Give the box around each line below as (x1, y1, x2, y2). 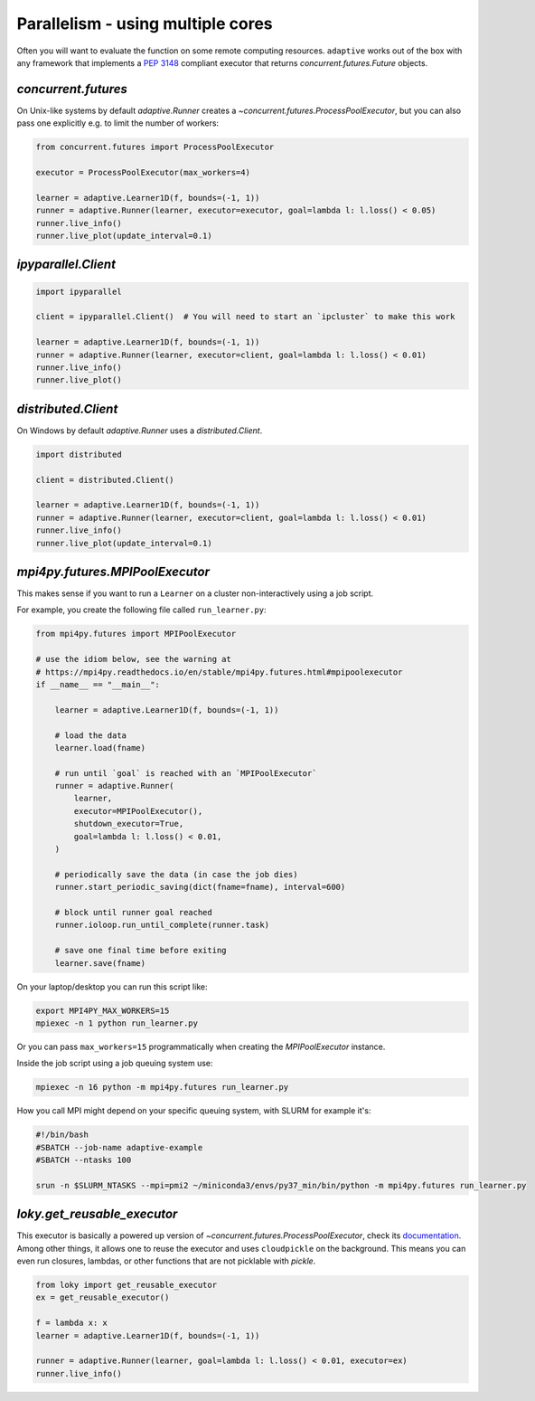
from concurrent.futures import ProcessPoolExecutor (35, 142, 275, 153)
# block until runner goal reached (54, 907, 212, 917)
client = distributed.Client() (35, 475, 175, 485)
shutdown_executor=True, (73, 819, 184, 829)
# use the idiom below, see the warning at (35, 654, 232, 665)
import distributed (35, 449, 122, 459)
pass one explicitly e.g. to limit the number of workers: (16, 118, 220, 128)
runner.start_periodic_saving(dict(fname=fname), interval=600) (54, 882, 346, 893)
